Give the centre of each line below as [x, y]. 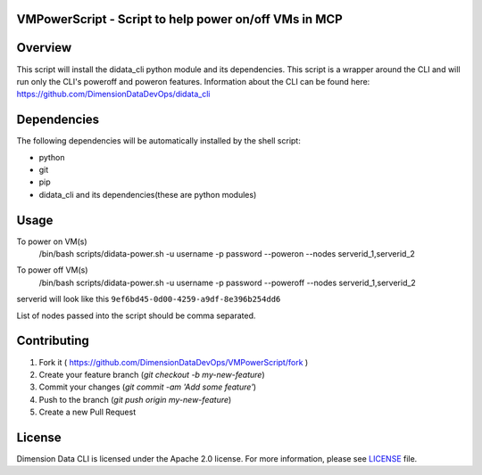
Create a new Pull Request [87, 412]
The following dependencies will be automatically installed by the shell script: [158, 141]
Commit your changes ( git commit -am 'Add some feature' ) [148, 387]
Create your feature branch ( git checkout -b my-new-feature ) [152, 374]
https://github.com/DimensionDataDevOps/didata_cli [113, 94]
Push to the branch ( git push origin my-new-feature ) [135, 399]
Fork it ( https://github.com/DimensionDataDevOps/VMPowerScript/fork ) [174, 362]
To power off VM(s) [52, 270]
